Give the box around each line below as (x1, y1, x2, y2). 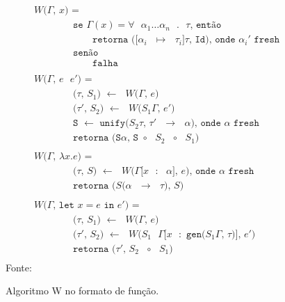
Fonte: (6, 260, 32, 274)
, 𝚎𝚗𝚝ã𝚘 (190, 20, 222, 31)
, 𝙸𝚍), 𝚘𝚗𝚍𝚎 (188, 35, 236, 45)
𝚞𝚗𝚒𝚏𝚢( (99, 118, 129, 129)
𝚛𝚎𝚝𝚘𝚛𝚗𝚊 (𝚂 (73, 133, 121, 143)
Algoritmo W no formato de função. (6, 283, 159, 298)
